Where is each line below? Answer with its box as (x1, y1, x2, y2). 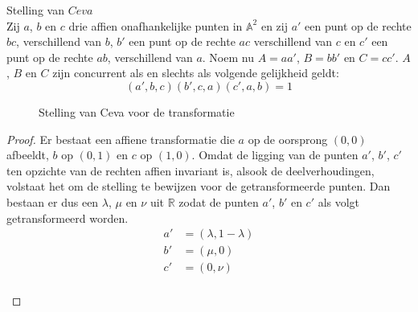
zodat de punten (178, 193, 259, 210)
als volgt (318, 193, 360, 210)
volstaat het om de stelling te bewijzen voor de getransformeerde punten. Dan (6, 178, 391, 195)
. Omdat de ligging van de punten (191, 146, 359, 163)
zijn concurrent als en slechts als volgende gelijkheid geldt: (52, 64, 339, 81)
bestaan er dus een (6, 193, 99, 210)
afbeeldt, (6, 146, 49, 163)
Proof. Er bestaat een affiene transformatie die (6, 130, 235, 147)
